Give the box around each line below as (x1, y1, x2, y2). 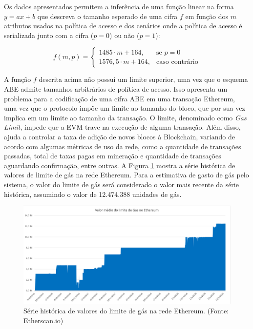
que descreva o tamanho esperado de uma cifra (37, 11, 178, 21)
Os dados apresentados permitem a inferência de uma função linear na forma (4, 1, 234, 11)
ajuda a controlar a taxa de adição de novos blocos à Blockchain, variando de (4, 131, 235, 141)
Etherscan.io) (23, 315, 63, 325)
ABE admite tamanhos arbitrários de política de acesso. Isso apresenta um (4, 83, 228, 94)
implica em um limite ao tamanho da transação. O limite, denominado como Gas (4, 112, 247, 122)
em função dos (185, 11, 228, 21)
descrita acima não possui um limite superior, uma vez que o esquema (39, 74, 248, 84)
